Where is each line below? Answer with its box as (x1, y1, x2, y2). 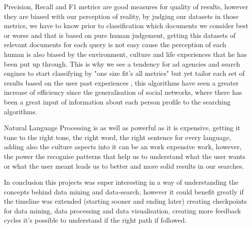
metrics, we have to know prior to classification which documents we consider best (4, 20, 249, 31)
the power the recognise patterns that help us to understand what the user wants (4, 151, 246, 161)
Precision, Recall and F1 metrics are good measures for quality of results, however (4, 1, 248, 11)
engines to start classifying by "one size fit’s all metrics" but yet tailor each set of (4, 68, 245, 78)
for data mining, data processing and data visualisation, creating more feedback (4, 205, 241, 215)
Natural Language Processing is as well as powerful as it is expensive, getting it (4, 123, 240, 133)
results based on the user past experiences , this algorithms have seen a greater (4, 77, 239, 88)
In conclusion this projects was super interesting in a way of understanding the (4, 177, 238, 187)
